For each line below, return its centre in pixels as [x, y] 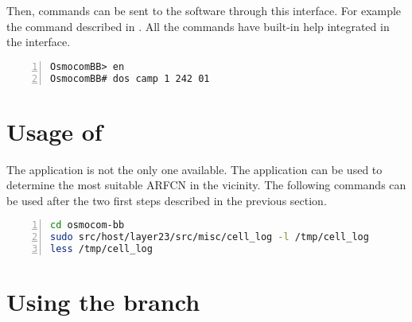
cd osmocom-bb [87, 225]
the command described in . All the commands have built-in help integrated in [198, 26]
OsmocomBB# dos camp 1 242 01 [130, 78]
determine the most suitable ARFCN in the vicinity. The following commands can [206, 185]
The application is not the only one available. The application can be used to [194, 169]
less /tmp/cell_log [101, 249]
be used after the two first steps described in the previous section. [167, 200]
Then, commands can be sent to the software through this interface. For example [204, 10]
